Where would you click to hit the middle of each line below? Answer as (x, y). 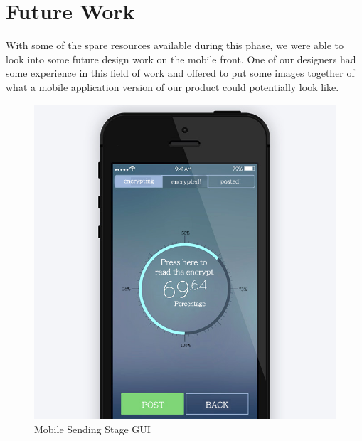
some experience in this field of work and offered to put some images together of (180, 73)
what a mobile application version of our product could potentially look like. (172, 86)
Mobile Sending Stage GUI (92, 429)
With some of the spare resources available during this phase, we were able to (175, 45)
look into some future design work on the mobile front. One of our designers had (181, 59)
